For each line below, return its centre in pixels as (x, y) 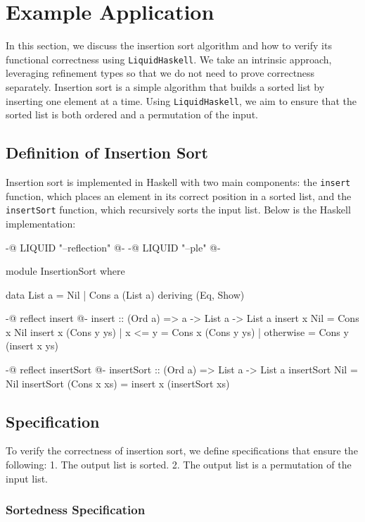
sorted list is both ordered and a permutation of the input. (132, 114)
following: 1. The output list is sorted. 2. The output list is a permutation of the (179, 465)
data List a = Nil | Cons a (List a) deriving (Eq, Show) (125, 294)
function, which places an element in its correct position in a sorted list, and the (179, 195)
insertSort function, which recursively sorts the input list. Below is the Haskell (178, 210)
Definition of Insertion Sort (107, 153)
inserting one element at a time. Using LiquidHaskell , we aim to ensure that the (181, 100)
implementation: (41, 223)
